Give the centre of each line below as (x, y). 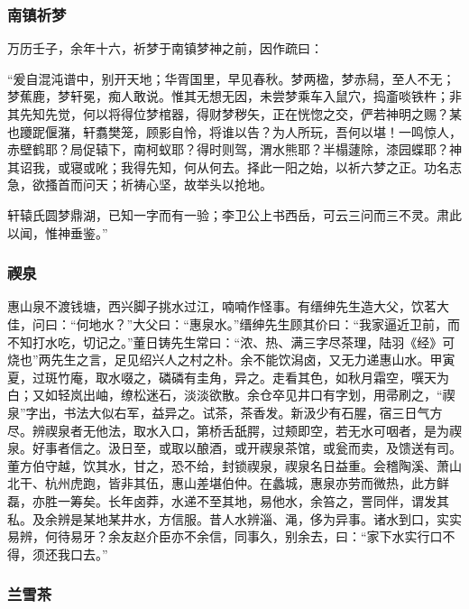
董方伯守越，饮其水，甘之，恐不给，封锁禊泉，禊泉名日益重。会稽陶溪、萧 (228, 465)
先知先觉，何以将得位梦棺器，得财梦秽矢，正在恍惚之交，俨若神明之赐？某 (240, 114)
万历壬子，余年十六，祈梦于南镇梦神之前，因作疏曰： (165, 48)
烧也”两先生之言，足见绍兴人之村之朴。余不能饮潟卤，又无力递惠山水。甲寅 (231, 360)
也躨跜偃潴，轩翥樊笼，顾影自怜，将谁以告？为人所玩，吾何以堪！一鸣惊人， (234, 131)
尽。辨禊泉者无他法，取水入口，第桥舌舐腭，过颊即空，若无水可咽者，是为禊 (234, 430)
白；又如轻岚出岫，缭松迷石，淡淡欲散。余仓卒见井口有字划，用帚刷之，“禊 (231, 395)
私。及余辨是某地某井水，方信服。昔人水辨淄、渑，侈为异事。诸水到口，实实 (234, 518)
